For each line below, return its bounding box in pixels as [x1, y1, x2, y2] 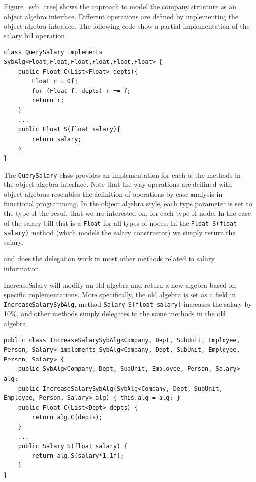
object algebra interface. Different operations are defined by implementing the [4, 11, 239, 21]
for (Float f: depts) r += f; [32, 87, 131, 94]
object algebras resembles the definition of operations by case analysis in [4, 188, 223, 199]
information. [4, 263, 41, 273]
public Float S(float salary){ [18, 126, 121, 133]
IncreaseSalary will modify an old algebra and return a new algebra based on [4, 279, 236, 290]
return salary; [32, 135, 82, 143]
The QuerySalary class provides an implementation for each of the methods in [4, 169, 241, 180]
